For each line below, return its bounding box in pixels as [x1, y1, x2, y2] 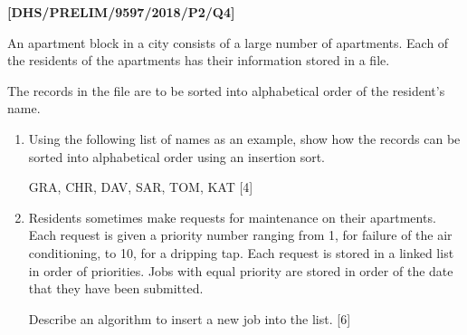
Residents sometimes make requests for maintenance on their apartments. [28, 207, 436, 226]
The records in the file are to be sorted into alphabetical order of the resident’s [7, 81, 445, 100]
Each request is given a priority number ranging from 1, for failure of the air [28, 225, 453, 244]
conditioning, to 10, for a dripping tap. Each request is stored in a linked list [28, 243, 454, 262]
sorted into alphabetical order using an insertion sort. [28, 147, 326, 166]
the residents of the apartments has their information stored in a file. [7, 51, 390, 70]
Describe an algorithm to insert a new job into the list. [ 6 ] [28, 309, 351, 328]
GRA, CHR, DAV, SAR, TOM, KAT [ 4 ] [28, 177, 253, 196]
